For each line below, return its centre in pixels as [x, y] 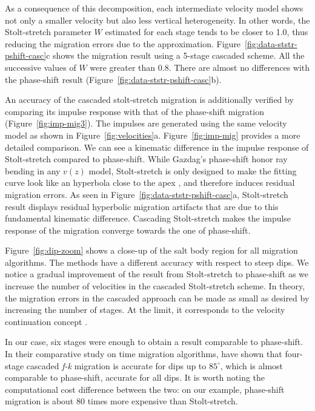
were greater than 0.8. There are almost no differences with [200, 67]
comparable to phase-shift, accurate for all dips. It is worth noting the [135, 377]
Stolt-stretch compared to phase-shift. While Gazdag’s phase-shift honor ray [146, 159]
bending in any [33, 170]
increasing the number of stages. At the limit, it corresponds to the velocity [145, 310]
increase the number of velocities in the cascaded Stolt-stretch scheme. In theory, [155, 286]
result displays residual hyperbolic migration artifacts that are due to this [142, 206]
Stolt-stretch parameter [48, 32]
